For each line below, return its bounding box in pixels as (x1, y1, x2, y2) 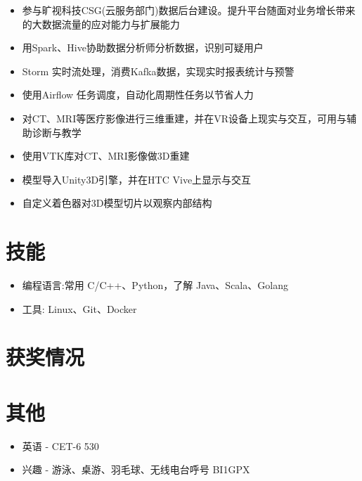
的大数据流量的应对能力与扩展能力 (22, 16, 180, 31)
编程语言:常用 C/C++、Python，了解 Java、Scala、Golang (22, 278, 288, 293)
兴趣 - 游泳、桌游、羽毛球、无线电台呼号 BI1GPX (22, 462, 250, 477)
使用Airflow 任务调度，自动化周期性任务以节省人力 (22, 87, 254, 102)
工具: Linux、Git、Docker (22, 301, 137, 316)
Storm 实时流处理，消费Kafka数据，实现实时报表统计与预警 (22, 63, 295, 78)
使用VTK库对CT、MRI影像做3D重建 (22, 148, 190, 163)
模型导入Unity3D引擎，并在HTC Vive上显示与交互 (22, 172, 252, 186)
